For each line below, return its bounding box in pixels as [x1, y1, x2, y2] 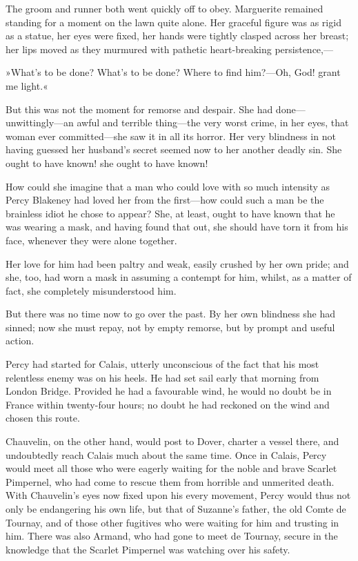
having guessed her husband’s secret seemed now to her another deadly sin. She [6, 142, 342, 157]
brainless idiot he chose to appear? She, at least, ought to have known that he [6, 206, 335, 220]
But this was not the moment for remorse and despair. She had [6, 101, 273, 116]
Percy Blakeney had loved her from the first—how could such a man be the [6, 193, 324, 207]
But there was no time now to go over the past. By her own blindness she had [6, 306, 336, 321]
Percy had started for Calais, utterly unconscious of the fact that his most [6, 357, 319, 371]
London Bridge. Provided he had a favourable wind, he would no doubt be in [6, 384, 332, 398]
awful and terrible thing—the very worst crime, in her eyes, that [77, 115, 349, 130]
